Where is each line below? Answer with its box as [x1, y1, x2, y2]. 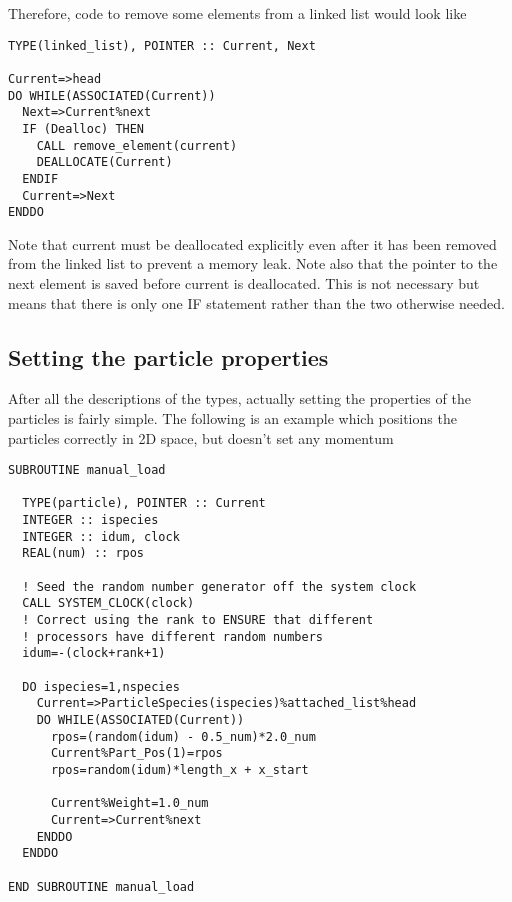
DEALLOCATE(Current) [36, 155, 173, 170]
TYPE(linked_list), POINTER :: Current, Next [8, 38, 316, 53]
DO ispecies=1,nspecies [22, 679, 180, 694]
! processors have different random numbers [22, 629, 323, 644]
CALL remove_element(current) [36, 138, 238, 153]
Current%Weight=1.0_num [50, 796, 209, 811]
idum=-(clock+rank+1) [22, 646, 166, 661]
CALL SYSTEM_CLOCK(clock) [22, 596, 195, 611]
